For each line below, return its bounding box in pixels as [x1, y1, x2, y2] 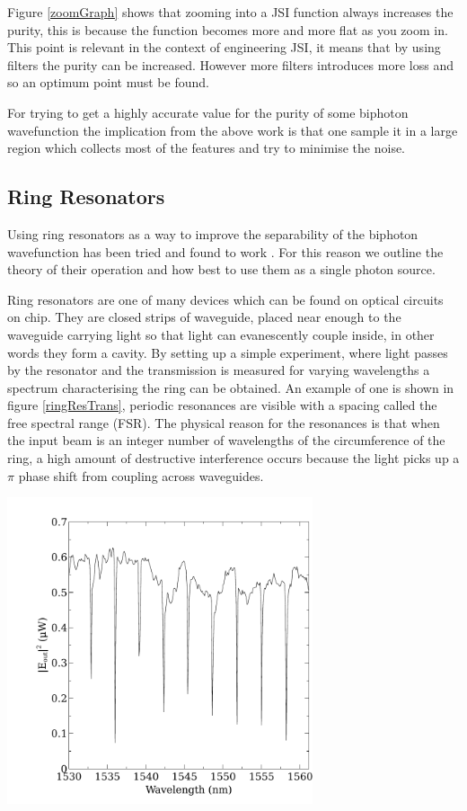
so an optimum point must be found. [7, 73, 209, 92]
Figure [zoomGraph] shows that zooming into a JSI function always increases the [7, 3, 454, 21]
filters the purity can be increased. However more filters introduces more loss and [7, 55, 454, 74]
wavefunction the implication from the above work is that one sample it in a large [7, 120, 458, 139]
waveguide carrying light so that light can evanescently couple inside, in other [7, 325, 435, 343]
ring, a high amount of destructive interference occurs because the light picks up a [7, 449, 460, 468]
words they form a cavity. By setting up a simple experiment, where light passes [7, 343, 448, 361]
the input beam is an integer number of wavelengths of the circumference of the [7, 431, 445, 450]
